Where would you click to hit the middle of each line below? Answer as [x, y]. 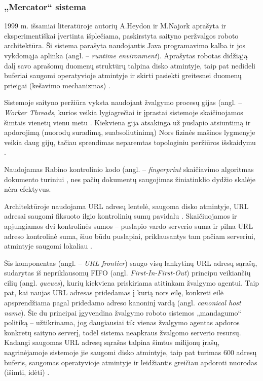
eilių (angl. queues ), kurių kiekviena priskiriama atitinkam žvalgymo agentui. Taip [132, 282]
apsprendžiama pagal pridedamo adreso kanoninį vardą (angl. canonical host [123, 303]
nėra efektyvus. [28, 189]
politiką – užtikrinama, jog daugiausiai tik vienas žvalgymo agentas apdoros [122, 322]
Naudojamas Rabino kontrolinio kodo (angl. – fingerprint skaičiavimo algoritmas [129, 169]
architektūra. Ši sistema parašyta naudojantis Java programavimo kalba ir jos [125, 45]
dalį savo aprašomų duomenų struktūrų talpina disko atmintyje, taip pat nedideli [130, 65]
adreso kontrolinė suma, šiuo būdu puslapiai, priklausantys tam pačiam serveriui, [130, 236]
